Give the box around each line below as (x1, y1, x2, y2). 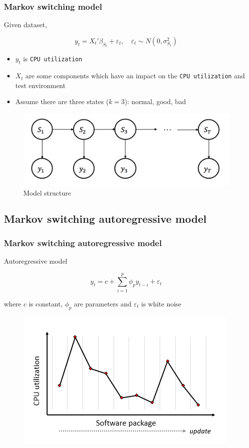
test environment (15, 80, 66, 90)
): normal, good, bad (124, 96, 186, 107)
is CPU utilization (23, 54, 83, 64)
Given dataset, (4, 19, 47, 30)
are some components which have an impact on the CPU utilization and (25, 71, 245, 81)
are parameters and (74, 298, 132, 308)
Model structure (23, 187, 71, 197)
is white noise (141, 298, 182, 308)
